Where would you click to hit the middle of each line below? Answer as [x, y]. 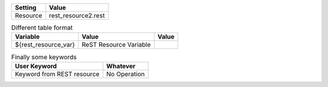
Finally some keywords [44, 57]
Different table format [42, 28]
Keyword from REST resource [57, 74]
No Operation [126, 74]
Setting [26, 8]
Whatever [121, 66]
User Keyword [36, 66]
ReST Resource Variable [116, 45]
